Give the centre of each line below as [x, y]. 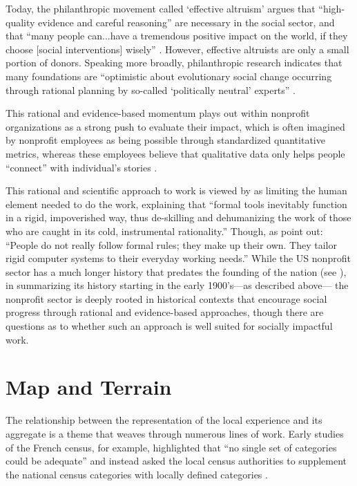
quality [20, 22]
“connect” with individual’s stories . [81, 167]
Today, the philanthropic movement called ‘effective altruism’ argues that [161, 8]
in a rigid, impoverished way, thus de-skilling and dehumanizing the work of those [178, 217]
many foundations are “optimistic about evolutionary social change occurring [169, 76]
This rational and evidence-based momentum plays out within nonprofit [158, 113]
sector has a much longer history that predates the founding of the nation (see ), [176, 271]
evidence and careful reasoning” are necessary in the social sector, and [186, 22]
